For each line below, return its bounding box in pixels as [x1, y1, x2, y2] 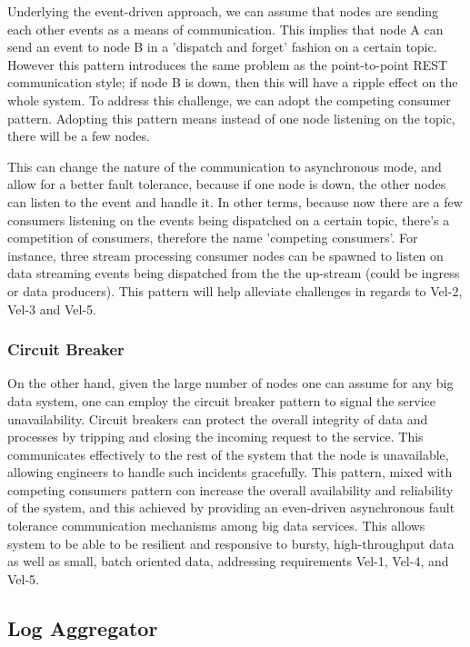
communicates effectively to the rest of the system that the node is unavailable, [7, 444, 449, 463]
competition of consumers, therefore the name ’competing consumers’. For [7, 228, 418, 247]
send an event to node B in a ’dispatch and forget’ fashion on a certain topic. [7, 37, 437, 56]
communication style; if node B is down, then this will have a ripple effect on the [7, 73, 458, 92]
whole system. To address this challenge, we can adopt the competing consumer [7, 90, 451, 109]
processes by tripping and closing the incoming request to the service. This [7, 427, 424, 446]
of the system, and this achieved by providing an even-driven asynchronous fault [7, 498, 455, 517]
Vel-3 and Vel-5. [7, 299, 96, 318]
